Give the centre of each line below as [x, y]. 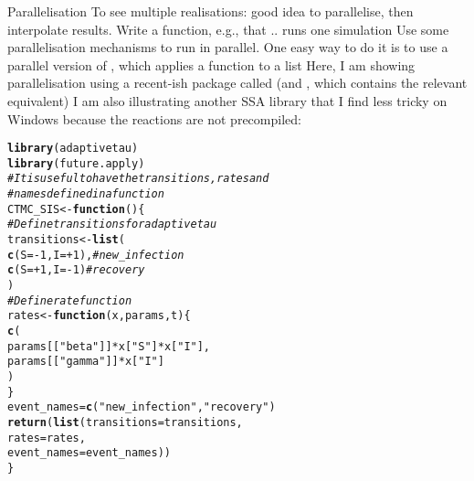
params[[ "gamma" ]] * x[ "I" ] [86, 362]
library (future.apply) [76, 163]
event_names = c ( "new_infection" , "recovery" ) [142, 407]
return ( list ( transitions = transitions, [125, 422]
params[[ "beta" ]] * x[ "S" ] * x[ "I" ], [109, 346]
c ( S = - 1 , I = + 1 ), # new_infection [96, 255]
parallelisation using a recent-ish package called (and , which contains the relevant [237, 83]
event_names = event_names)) [89, 453]
